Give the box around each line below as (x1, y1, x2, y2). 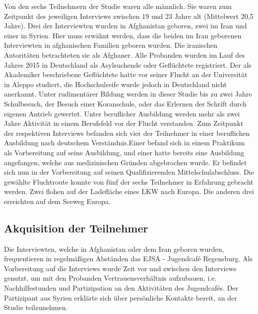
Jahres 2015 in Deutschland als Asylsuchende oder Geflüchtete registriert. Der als (4, 59, 252, 70)
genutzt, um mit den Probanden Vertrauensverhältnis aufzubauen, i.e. (4, 273, 217, 283)
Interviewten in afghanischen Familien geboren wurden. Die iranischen (4, 40, 218, 50)
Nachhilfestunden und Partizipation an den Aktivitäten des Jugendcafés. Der (4, 283, 238, 293)
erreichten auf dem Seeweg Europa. (4, 196, 111, 206)
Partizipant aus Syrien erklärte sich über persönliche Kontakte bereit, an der (4, 292, 237, 303)
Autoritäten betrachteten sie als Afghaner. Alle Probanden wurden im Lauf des (4, 49, 245, 60)
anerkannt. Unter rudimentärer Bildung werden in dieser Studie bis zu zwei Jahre (4, 89, 252, 99)
